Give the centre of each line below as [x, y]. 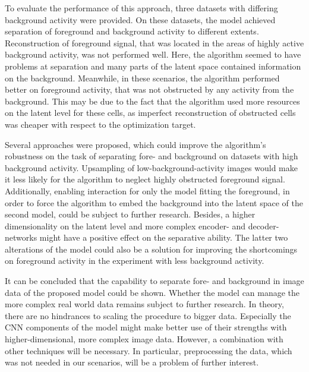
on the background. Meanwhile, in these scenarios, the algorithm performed [142, 78]
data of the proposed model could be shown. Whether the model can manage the [152, 292]
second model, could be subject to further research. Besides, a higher [130, 214]
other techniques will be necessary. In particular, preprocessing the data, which [149, 350]
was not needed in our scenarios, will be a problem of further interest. [132, 362]
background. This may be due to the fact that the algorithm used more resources [152, 101]
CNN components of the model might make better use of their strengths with [146, 327]
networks [21, 237]
